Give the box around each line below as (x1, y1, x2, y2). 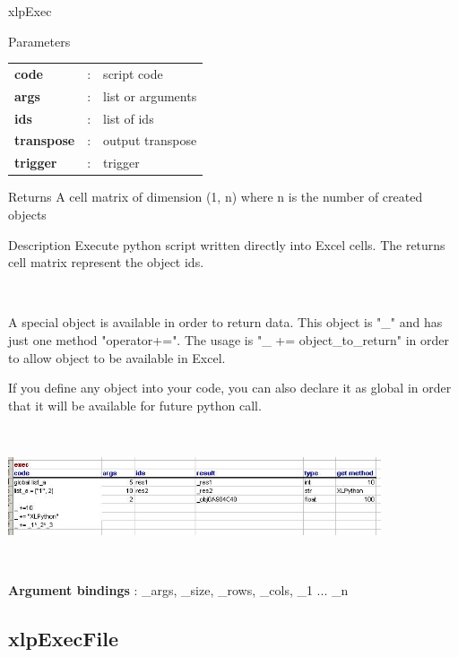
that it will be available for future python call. (8, 395, 262, 414)
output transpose (103, 131, 197, 150)
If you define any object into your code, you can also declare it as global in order (8, 378, 452, 397)
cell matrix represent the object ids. (8, 253, 204, 272)
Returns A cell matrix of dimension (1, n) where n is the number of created (8, 187, 423, 206)
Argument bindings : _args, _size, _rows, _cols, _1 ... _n (8, 580, 349, 599)
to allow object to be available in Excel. (8, 348, 226, 367)
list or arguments (103, 86, 197, 105)
